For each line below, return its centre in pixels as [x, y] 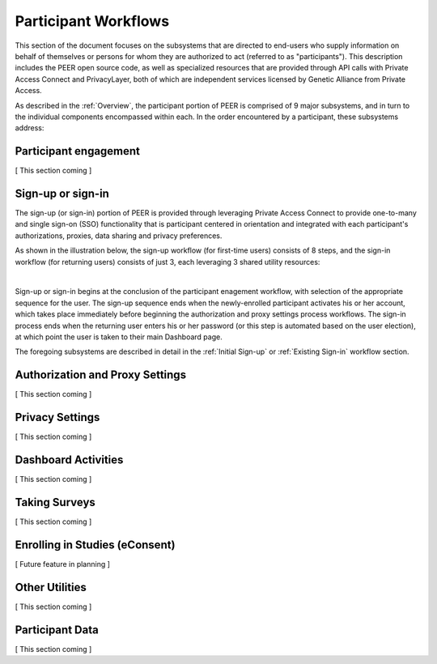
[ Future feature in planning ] [63, 564]
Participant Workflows [92, 21]
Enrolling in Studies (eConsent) [95, 545]
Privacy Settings [57, 417]
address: [30, 128]
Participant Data [57, 630]
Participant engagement [78, 151]
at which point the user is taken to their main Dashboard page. [119, 337]
